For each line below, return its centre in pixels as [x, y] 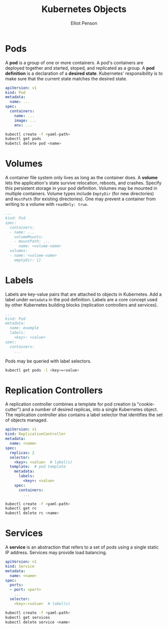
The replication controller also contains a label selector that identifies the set [84, 415]
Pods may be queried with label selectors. [48, 361]
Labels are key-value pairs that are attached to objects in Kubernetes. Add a [83, 294]
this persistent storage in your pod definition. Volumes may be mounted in [81, 188]
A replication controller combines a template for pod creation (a [70, 404]
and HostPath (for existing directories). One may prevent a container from [80, 199]
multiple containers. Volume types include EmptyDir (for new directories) [79, 194]
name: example [24, 328]
